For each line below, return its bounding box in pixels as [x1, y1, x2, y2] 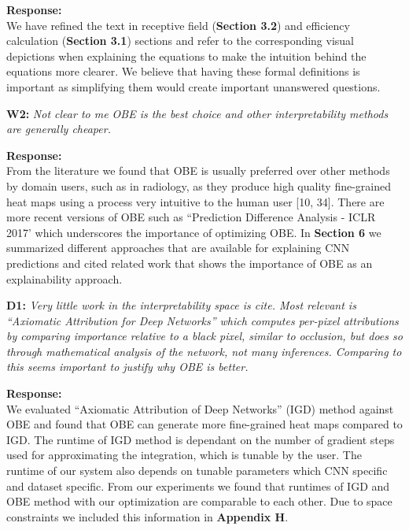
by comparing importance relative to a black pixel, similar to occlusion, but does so [6, 328, 403, 344]
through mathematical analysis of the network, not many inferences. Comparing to [6, 343, 402, 359]
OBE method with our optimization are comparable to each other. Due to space [6, 493, 392, 510]
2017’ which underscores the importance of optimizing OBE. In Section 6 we [6, 224, 381, 240]
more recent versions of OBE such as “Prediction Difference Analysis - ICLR [6, 209, 376, 225]
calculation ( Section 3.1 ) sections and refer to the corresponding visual [6, 32, 355, 49]
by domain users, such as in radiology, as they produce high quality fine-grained [6, 177, 392, 194]
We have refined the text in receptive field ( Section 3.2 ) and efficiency [6, 17, 350, 33]
